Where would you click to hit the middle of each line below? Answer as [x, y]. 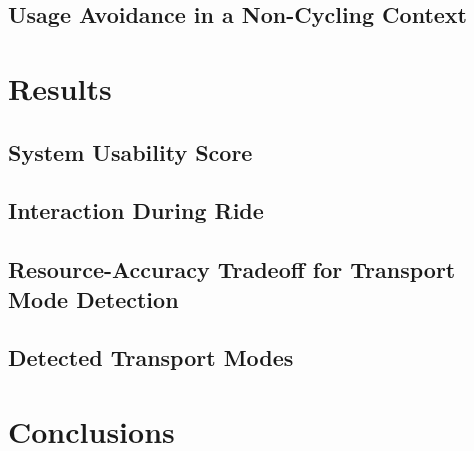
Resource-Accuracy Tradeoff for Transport [232, 269]
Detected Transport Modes [151, 357]
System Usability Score [130, 151]
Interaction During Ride [136, 210]
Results [60, 87]
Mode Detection [93, 298]
